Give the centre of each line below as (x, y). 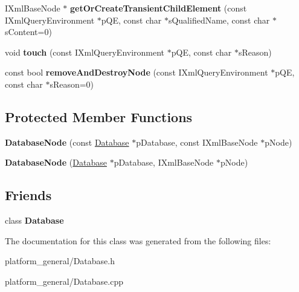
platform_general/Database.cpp (64, 281)
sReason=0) (72, 84)
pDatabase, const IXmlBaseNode (197, 142)
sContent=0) (28, 32)
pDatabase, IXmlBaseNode (164, 162)
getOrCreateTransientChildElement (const (158, 8)
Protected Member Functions (99, 116)
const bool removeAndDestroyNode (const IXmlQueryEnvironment (137, 72)
